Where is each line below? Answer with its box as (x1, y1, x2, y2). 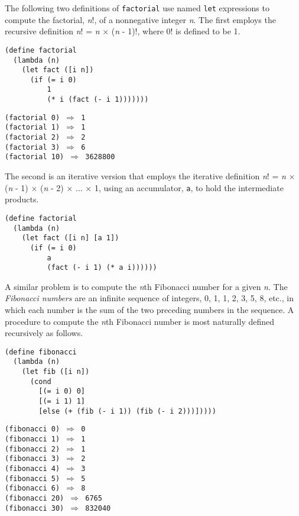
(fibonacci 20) (5, 494, 64, 502)
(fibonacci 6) (5, 484, 60, 493)
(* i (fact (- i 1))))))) (47, 95, 149, 104)
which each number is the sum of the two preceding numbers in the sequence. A (5, 304, 294, 316)
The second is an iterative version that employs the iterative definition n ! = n (5, 170, 286, 182)
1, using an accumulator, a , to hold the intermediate (94, 181, 284, 193)
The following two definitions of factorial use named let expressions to (5, 2, 269, 14)
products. (5, 193, 39, 205)
